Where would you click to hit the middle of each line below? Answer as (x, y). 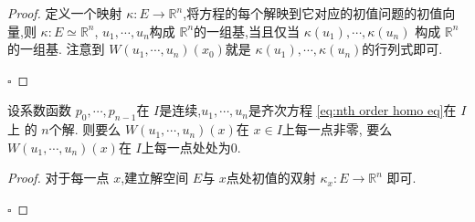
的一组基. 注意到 (56, 49)
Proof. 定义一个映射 (65, 13)
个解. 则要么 (85, 129)
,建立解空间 (155, 178)
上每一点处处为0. (191, 147)
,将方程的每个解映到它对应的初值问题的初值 (313, 13)
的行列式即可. (402, 49)
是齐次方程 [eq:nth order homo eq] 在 (352, 110)
